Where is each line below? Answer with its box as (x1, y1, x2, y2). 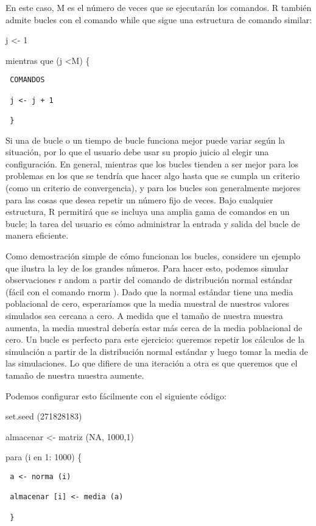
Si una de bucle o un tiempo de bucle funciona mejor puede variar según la (5, 133, 286, 146)
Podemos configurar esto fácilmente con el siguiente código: (5, 389, 226, 402)
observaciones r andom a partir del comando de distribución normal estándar (5, 273, 293, 286)
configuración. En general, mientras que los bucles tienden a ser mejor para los (5, 157, 299, 170)
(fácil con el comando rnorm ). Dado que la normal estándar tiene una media (5, 285, 293, 298)
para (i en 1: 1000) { (5, 451, 82, 463)
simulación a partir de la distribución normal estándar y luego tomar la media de (5, 345, 308, 357)
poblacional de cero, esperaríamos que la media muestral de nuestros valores (5, 297, 289, 310)
